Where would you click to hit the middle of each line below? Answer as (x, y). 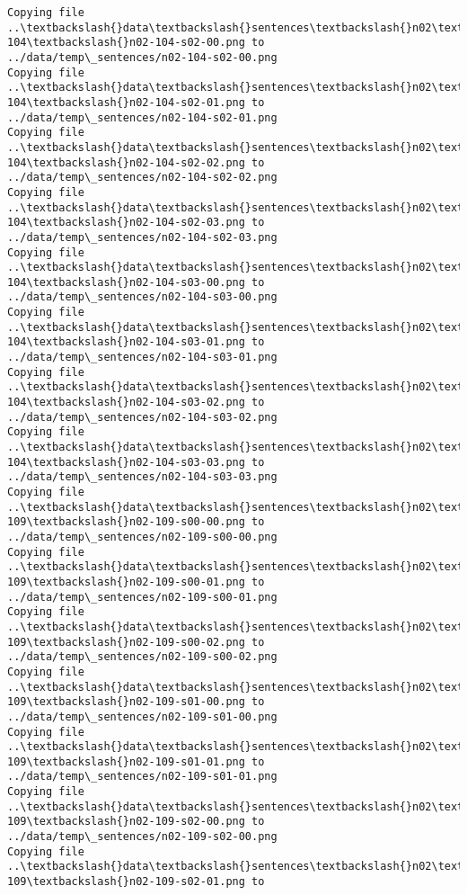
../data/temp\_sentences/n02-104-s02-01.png (142, 117)
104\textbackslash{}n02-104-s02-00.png (126, 43)
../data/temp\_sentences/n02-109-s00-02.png (142, 657)
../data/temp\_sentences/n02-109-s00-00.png (142, 537)
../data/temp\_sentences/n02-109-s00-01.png (142, 597)
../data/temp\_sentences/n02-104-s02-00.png (142, 57)
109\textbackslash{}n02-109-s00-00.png (126, 522)
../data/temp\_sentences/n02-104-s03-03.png (142, 477)
